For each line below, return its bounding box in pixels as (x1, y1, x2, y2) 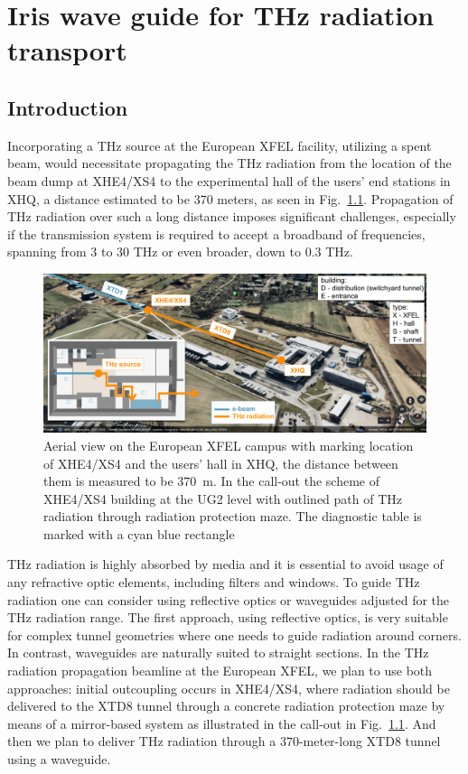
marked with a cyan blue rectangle (43, 524, 235, 543)
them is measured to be (43, 471, 173, 490)
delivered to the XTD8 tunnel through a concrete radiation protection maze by (7, 696, 445, 715)
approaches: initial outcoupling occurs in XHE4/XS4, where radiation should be (7, 678, 450, 697)
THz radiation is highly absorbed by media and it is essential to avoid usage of (7, 555, 444, 574)
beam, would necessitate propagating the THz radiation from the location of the (7, 154, 452, 173)
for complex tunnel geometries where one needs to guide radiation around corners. (7, 625, 462, 644)
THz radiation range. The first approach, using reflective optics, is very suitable (7, 608, 448, 627)
